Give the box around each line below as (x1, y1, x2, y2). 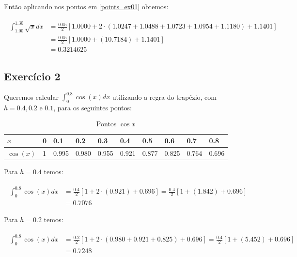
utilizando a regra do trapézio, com (112, 91, 217, 102)
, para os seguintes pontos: (53, 102, 132, 112)
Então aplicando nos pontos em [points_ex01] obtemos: (4, 1, 169, 11)
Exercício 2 (4, 68, 61, 83)
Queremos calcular (4, 91, 59, 102)
